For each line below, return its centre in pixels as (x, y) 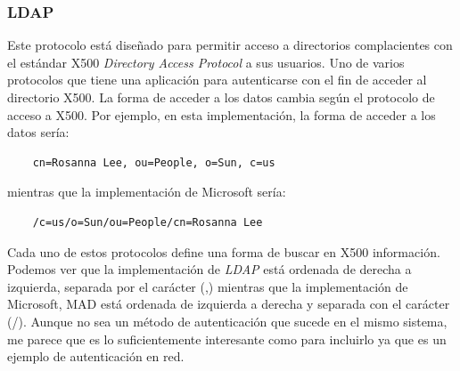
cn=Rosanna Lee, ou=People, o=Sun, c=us (154, 162)
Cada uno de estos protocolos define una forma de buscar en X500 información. (224, 251)
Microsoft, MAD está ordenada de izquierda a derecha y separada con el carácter (229, 304)
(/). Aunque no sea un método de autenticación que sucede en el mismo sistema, (227, 321)
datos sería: (38, 132)
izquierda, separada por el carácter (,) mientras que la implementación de (208, 286)
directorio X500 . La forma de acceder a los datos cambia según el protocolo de (221, 97)
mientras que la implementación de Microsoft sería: (147, 192)
